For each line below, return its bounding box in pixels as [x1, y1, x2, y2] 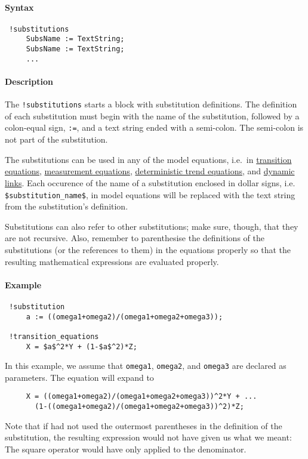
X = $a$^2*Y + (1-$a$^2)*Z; [26, 342, 137, 351]
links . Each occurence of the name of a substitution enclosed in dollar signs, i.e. [5, 176, 295, 189]
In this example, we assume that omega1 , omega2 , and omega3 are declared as [5, 359, 287, 372]
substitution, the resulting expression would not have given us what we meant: [5, 431, 292, 443]
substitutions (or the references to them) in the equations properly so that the [5, 243, 291, 255]
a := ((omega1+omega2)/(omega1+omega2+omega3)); [26, 312, 223, 321]
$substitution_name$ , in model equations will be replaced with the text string [5, 188, 295, 201]
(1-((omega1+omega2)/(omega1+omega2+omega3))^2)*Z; [35, 402, 244, 411]
